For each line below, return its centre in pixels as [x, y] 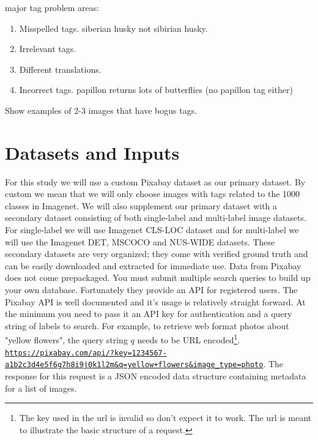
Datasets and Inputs [92, 152]
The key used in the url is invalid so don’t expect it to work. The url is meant [165, 418]
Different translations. [60, 69]
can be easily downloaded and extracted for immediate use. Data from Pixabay [153, 265]
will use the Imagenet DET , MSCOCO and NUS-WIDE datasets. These [140, 241]
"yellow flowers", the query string [66, 340]
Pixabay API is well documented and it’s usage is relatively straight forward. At [155, 301]
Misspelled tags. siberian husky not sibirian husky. [113, 28]
